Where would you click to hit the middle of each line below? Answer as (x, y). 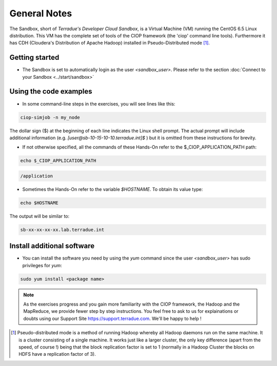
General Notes (41, 13)
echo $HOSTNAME (39, 203)
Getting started (34, 58)
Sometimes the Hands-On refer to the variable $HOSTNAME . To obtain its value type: (113, 189)
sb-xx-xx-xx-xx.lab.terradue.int (62, 230)
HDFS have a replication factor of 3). (57, 354)
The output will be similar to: (39, 216)
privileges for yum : (42, 265)
